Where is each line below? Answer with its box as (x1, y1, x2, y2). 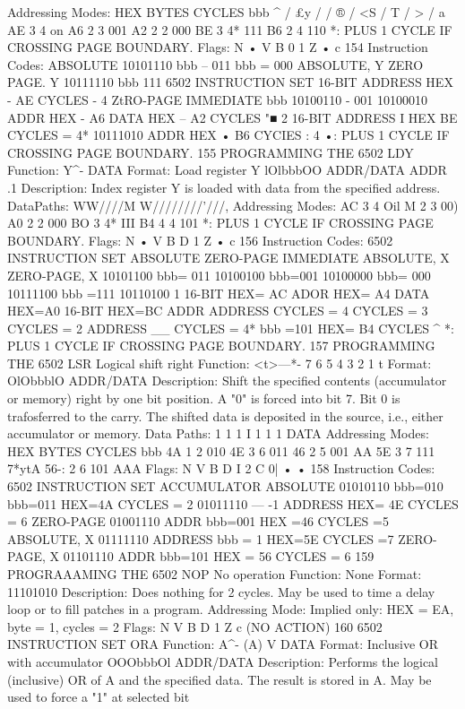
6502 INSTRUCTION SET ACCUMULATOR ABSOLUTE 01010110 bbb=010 (7, 477, 443, 496)
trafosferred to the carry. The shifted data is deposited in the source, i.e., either (7, 406, 443, 425)
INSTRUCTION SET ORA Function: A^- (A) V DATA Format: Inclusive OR (7, 635, 438, 653)
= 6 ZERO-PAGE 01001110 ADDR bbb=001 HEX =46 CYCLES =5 (7, 512, 389, 531)
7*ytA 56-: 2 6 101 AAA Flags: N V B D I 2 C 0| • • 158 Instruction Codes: (7, 459, 435, 478)
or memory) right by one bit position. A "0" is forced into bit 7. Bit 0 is (7, 389, 400, 408)
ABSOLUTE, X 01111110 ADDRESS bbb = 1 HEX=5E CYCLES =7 (7, 529, 394, 548)
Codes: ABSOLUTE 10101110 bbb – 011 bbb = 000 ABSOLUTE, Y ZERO (7, 55, 424, 73)
